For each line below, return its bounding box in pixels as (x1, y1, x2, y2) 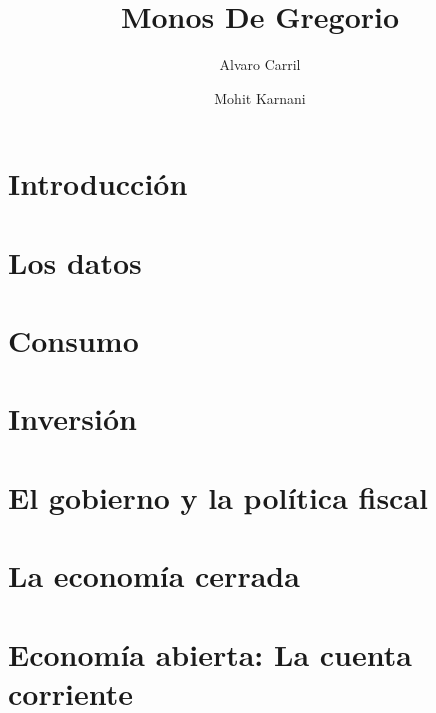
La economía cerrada (8, 555, 300, 596)
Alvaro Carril (219, 54, 301, 75)
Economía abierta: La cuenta (8, 633, 412, 674)
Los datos (8, 241, 142, 282)
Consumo (8, 320, 139, 361)
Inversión (8, 398, 137, 439)
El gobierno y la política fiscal (8, 476, 429, 517)
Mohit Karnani (214, 87, 306, 108)
